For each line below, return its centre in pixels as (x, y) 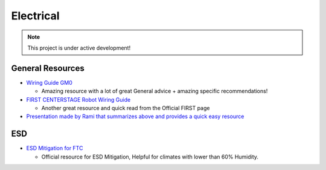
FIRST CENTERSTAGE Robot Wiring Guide (78, 99)
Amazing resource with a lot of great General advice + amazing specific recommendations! (155, 91)
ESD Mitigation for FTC (55, 148)
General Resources (48, 68)
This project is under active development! (79, 48)
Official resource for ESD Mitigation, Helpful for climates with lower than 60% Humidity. (150, 157)
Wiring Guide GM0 (49, 82)
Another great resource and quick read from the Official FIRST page (126, 108)
